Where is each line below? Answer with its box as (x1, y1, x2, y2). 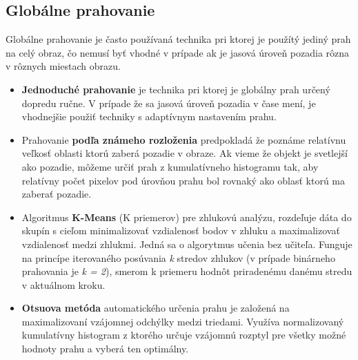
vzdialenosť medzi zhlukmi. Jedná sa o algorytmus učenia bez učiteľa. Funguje (21, 236, 352, 251)
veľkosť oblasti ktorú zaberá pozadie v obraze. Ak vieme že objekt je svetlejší (21, 146, 348, 160)
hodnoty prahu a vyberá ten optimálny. (21, 341, 189, 356)
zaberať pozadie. (21, 187, 92, 201)
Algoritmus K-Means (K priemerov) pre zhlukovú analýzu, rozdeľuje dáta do (21, 209, 352, 224)
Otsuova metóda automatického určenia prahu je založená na (21, 301, 290, 315)
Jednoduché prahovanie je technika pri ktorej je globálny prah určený (21, 82, 330, 96)
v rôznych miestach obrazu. (6, 59, 121, 73)
